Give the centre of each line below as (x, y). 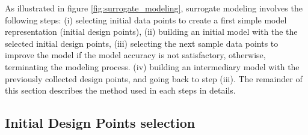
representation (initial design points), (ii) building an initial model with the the (151, 31)
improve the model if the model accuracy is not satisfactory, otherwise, (135, 55)
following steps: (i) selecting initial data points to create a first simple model (146, 19)
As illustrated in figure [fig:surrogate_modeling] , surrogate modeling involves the (154, 8)
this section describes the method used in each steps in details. (120, 90)
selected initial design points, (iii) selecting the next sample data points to (142, 43)
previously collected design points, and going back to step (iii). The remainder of (154, 78)
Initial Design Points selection (100, 123)
